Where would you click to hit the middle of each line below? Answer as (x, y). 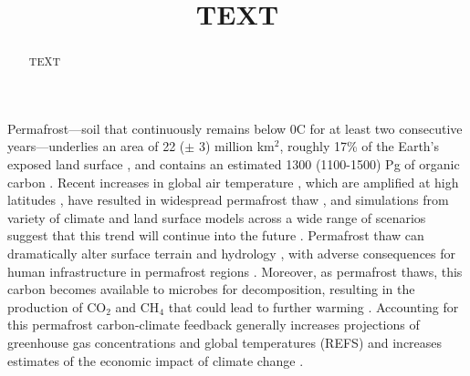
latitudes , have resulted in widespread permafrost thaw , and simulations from (228, 200)
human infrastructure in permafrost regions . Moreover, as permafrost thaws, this (235, 271)
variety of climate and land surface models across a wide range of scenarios (217, 217)
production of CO (57, 306)
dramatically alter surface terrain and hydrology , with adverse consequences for (232, 253)
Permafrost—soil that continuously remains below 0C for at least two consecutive (235, 128)
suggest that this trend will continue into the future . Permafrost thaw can (216, 235)
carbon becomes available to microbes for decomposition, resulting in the (211, 289)
